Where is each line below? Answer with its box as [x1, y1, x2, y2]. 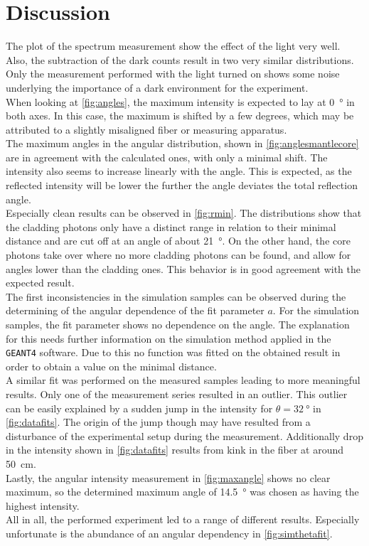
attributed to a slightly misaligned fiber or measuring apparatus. [6, 122, 287, 136]
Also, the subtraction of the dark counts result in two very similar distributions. [6, 52, 354, 67]
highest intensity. [6, 498, 80, 513]
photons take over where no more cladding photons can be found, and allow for [6, 247, 351, 262]
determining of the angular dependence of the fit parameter [6, 303, 264, 318]
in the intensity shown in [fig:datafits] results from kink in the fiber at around [6, 442, 344, 457]
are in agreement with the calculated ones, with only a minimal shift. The [6, 149, 328, 164]
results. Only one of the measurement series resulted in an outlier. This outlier [6, 387, 348, 402]
